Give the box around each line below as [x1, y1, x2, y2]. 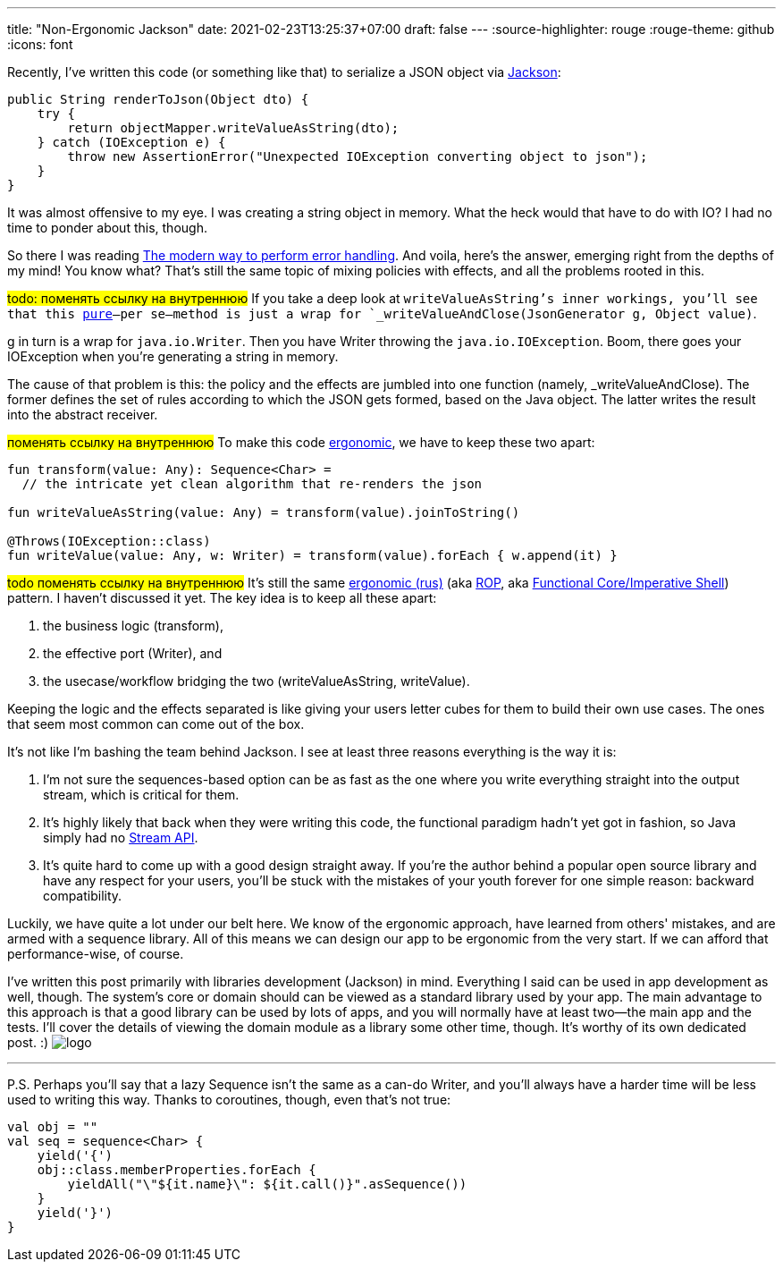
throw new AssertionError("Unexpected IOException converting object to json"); [67, 149, 648, 164]
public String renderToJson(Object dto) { [7, 92, 309, 106]
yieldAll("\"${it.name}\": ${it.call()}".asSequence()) [67, 1177, 467, 1191]
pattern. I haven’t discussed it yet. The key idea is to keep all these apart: [7, 590, 437, 605]
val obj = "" [7, 1120, 98, 1134]
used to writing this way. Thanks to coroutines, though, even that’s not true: [7, 1092, 451, 1107]
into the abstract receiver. [7, 407, 158, 422]
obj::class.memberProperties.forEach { [37, 1163, 316, 1177]
